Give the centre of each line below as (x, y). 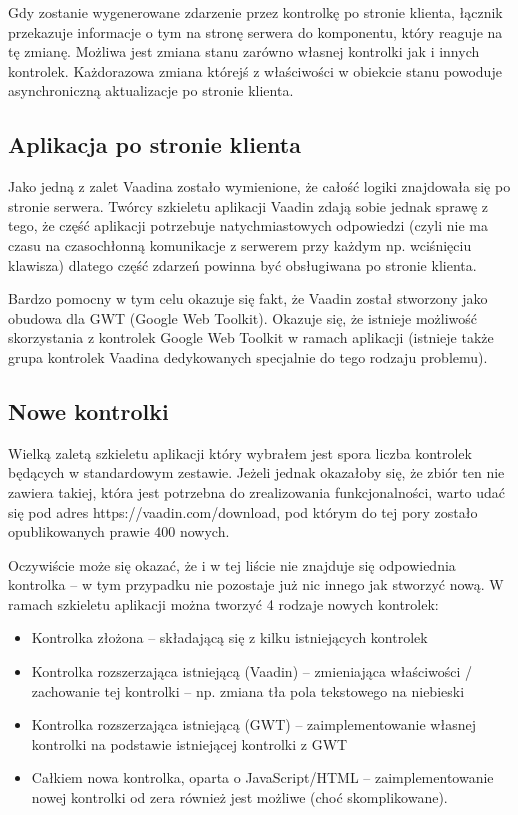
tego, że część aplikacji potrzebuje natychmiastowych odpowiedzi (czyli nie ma (248, 225)
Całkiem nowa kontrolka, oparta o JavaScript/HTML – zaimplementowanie (262, 777)
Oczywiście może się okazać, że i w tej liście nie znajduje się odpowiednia (232, 564)
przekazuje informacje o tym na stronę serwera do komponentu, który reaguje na (255, 31)
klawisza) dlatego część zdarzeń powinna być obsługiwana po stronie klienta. (242, 264)
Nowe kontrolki (88, 410)
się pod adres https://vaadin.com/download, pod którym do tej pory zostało (243, 511)
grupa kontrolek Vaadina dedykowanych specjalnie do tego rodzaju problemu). (248, 356)
